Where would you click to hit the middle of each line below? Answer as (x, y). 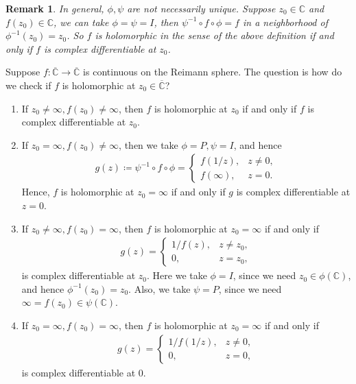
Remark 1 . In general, (55, 8)
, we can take (81, 22)
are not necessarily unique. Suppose (201, 8)
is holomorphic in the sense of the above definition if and (214, 35)
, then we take (149, 144)
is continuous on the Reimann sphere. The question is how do (213, 72)
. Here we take (177, 275)
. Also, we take (159, 288)
